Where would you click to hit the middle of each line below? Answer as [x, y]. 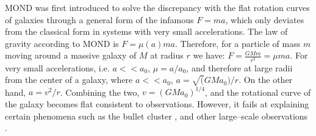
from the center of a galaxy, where [69, 80]
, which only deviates [265, 19]
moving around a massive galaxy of [71, 55]
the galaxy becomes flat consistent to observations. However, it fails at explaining [157, 103]
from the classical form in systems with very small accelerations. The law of [146, 31]
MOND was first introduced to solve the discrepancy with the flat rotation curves [157, 7]
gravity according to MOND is [62, 43]
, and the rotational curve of [258, 92]
